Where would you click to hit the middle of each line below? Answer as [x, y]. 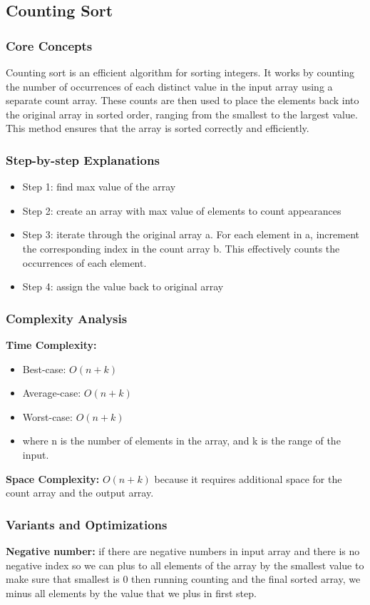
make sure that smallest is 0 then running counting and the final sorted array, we [183, 579]
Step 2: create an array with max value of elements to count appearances [182, 210]
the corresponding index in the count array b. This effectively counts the [181, 248]
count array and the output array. [80, 493]
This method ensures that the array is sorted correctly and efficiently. [158, 128]
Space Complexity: [53, 478]
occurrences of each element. [84, 262]
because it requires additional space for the [248, 478]
